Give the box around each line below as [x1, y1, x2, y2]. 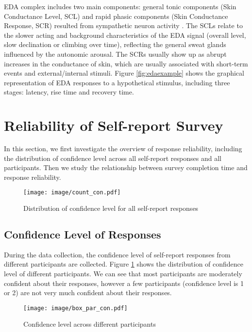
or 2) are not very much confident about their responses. [4, 287, 172, 298]
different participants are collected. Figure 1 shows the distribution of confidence [4, 259, 244, 269]
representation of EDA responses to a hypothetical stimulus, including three [4, 77, 230, 87]
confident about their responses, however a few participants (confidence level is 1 [4, 278, 244, 288]
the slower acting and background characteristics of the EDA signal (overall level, [4, 30, 246, 40]
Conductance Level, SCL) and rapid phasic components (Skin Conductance [4, 11, 228, 21]
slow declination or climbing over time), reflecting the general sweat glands [4, 39, 226, 49]
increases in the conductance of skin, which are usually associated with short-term [4, 58, 248, 68]
